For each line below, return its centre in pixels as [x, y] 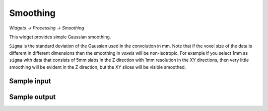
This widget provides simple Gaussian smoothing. [60, 37]
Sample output [33, 97]
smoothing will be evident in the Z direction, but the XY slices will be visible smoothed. [98, 67]
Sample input [30, 81]
